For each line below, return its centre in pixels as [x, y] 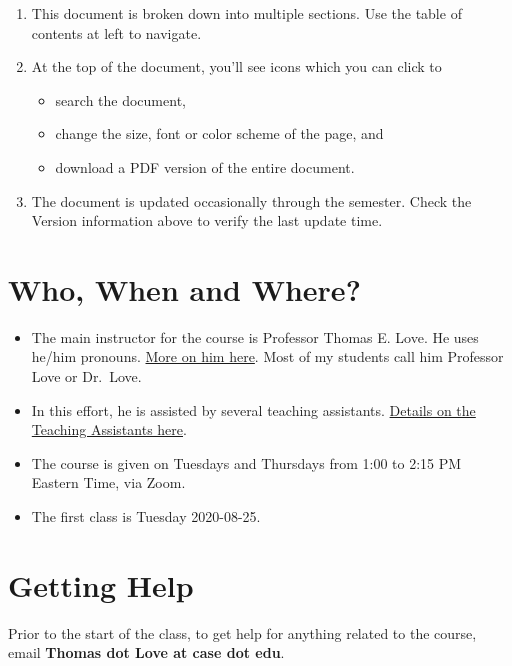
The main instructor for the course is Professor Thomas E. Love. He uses [255, 336]
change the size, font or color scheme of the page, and [219, 133]
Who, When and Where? [184, 288]
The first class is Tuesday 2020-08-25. [146, 516]
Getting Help [101, 584]
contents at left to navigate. [116, 32]
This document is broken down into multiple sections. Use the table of [246, 13]
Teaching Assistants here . [109, 429]
